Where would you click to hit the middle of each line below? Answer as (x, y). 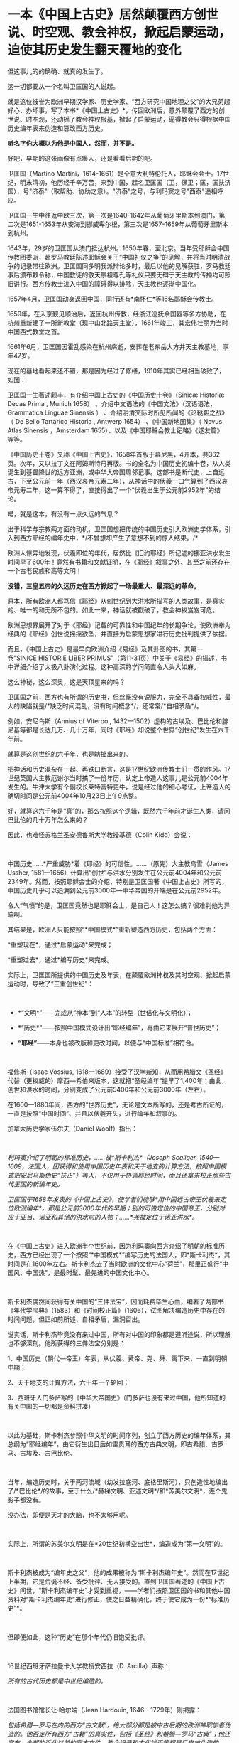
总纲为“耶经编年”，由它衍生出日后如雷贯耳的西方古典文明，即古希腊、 (110, 1444)
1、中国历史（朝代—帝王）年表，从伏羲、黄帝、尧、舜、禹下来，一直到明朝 (117, 1358)
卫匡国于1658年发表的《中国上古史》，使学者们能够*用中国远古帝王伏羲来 (114, 1199)
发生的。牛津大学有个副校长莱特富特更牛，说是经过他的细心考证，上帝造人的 (119, 787)
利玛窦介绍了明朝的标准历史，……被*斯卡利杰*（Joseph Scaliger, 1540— (113, 1157)
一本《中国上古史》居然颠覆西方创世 (113, 15)
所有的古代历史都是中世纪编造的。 (57, 1681)
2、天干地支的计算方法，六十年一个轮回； (68, 1382)
